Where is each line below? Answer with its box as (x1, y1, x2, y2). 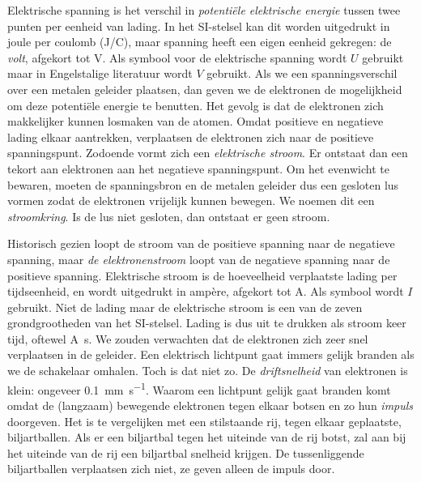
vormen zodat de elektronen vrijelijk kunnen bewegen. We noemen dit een (7, 192, 375, 209)
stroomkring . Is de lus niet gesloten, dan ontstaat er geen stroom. (7, 207, 330, 224)
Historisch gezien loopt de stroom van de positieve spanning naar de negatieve (7, 235, 395, 252)
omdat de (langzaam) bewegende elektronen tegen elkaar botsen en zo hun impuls (7, 396, 414, 413)
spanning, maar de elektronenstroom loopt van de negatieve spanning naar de (7, 250, 390, 267)
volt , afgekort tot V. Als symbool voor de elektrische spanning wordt (7, 49, 347, 66)
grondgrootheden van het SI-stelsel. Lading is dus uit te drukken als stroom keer (7, 314, 406, 331)
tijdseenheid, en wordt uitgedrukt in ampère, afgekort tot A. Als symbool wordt (7, 283, 404, 300)
